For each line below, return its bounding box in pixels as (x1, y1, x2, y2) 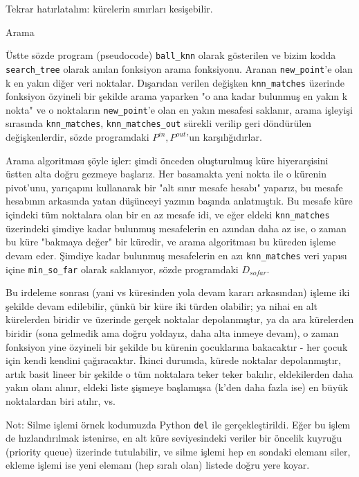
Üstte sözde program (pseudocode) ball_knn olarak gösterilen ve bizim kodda (6, 48, 336, 62)
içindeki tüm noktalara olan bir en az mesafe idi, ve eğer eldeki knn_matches (6, 207, 330, 222)
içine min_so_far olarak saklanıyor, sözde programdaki (6, 261, 239, 276)
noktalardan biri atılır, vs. (6, 393, 116, 408)
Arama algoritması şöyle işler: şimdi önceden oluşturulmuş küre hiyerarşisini (6, 153, 329, 167)
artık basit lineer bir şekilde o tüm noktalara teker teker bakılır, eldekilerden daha (6, 366, 353, 381)
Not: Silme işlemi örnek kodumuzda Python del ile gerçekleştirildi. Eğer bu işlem (6, 417, 351, 431)
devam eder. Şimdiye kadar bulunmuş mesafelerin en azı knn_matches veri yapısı (6, 248, 347, 262)
